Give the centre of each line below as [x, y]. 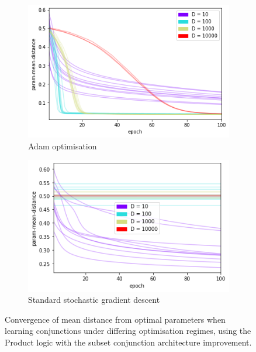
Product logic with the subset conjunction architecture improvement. [128, 342]
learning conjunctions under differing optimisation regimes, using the [128, 331]
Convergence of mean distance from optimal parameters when [115, 319]
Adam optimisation [63, 146]
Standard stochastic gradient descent [94, 300]
